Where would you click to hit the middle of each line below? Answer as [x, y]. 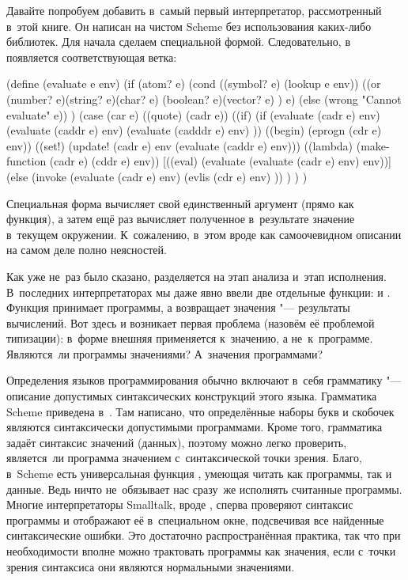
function [26, 161]
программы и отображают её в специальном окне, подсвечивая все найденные [195, 519]
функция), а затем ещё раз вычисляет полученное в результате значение [181, 219]
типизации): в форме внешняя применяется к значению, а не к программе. [190, 338]
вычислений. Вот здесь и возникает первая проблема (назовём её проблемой [191, 322]
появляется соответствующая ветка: [92, 57]
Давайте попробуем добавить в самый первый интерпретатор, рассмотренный [194, 10]
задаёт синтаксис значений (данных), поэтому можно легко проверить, [177, 442]
